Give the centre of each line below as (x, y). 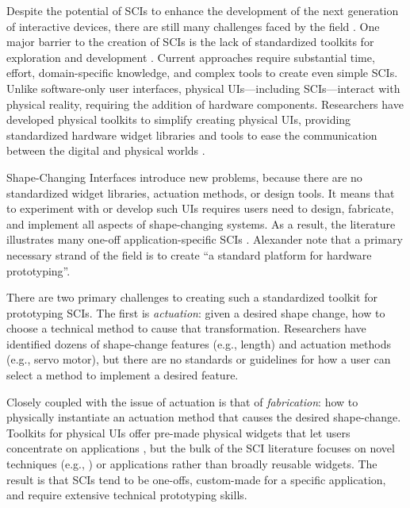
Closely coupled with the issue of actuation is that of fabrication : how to (182, 401)
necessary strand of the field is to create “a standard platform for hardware (189, 254)
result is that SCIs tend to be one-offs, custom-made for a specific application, (196, 479)
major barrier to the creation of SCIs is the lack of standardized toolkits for (190, 42)
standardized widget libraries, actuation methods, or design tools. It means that (201, 192)
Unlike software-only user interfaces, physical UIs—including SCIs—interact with (203, 88)
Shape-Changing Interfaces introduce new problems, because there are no (184, 177)
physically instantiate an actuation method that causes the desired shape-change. (204, 417)
